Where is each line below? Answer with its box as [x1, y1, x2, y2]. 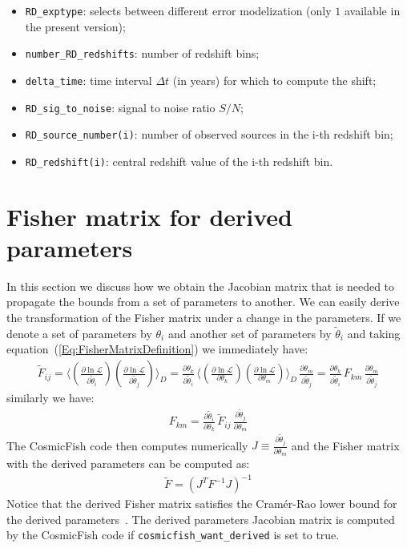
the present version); [25, 18, 126, 34]
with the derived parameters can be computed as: [6, 455, 250, 472]
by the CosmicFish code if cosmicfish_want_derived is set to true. [6, 526, 340, 543]
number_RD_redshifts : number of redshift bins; [25, 45, 260, 62]
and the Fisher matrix [291, 437, 400, 453]
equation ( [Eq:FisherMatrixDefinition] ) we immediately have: [6, 340, 308, 357]
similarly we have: [6, 389, 95, 406]
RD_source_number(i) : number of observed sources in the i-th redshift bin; [25, 126, 393, 143]
